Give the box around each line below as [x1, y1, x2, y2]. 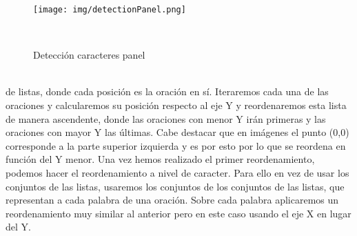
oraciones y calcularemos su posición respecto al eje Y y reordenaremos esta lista [6, 98, 347, 112]
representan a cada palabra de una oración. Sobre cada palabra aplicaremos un [6, 193, 339, 207]
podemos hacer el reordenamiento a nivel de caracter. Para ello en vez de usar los [6, 166, 349, 179]
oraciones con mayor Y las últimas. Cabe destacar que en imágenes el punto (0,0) [6, 125, 349, 139]
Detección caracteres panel [33, 48, 145, 62]
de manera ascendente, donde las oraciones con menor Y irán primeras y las [6, 111, 326, 126]
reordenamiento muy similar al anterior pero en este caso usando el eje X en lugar [6, 206, 351, 220]
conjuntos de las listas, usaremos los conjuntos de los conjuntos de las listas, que [6, 179, 345, 193]
